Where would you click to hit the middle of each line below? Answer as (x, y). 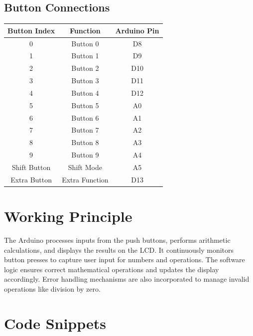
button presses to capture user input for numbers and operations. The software (125, 259)
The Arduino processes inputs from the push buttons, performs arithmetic (117, 240)
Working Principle (68, 216)
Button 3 (85, 81)
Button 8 (85, 142)
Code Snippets (55, 323)
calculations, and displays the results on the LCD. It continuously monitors (119, 250)
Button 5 (85, 105)
